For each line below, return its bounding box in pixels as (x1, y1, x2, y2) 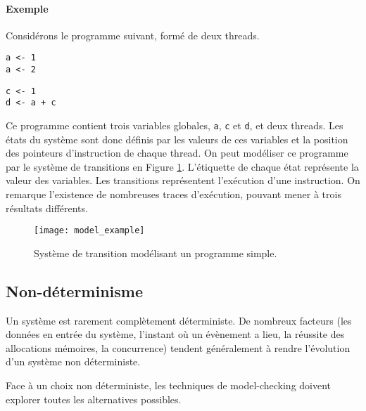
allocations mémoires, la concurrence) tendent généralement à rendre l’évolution (6, 340, 351, 355)
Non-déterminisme (6, 280, 143, 301)
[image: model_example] (34, 226, 145, 236)
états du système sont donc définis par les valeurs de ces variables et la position (6, 131, 348, 146)
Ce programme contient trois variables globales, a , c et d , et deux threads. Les (6, 118, 343, 133)
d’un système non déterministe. (6, 354, 141, 369)
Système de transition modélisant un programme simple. (34, 245, 277, 260)
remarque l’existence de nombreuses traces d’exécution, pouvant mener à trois (6, 187, 341, 202)
